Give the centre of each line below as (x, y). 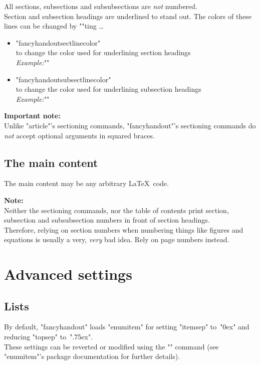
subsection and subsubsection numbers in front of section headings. (107, 220)
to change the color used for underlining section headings (103, 52)
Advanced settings (68, 274)
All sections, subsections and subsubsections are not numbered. (101, 6)
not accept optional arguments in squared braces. (79, 135)
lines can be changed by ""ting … (54, 26)
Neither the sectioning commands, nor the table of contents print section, (116, 210)
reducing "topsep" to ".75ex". (49, 337)
